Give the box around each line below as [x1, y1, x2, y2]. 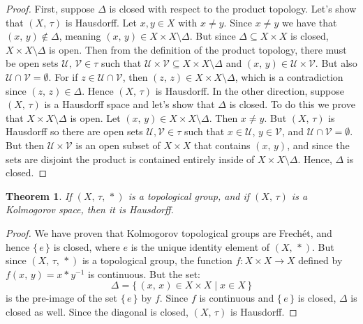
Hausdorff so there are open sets [6, 124, 143, 139]
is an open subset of [75, 137, 161, 152]
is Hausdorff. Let [65, 15, 138, 29]
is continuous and [199, 291, 274, 305]
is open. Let [70, 110, 121, 125]
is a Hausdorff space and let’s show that [44, 97, 215, 111]
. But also [315, 56, 357, 70]
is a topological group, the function [82, 253, 232, 268]
